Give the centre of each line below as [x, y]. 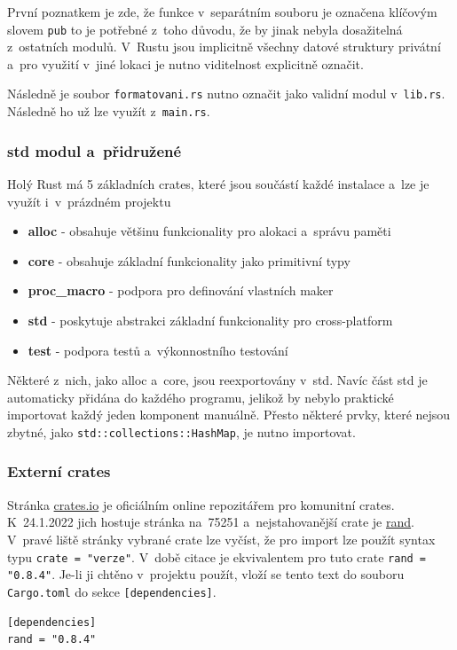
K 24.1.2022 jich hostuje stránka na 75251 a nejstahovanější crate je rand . [211, 522]
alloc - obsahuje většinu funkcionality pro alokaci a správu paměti [209, 231]
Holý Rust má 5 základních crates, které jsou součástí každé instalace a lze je [218, 183]
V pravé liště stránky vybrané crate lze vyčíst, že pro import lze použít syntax [221, 539]
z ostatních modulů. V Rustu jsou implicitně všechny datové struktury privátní [224, 47]
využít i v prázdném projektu [89, 201]
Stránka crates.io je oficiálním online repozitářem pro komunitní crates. [201, 504]
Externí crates [59, 471]
